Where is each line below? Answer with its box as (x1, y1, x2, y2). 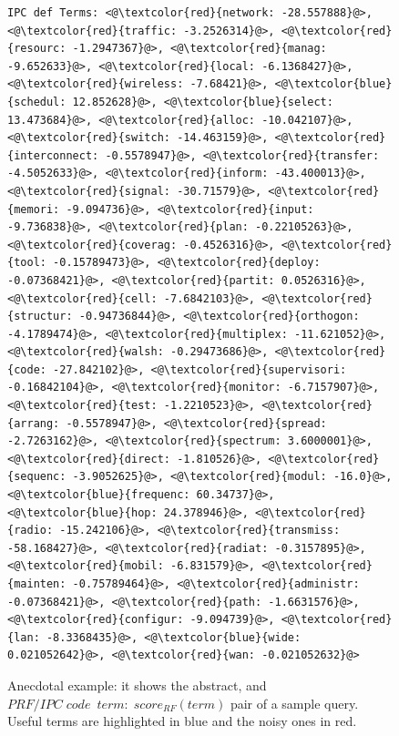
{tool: (7, 256, 46, 270)
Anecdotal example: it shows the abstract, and (7, 675, 267, 694)
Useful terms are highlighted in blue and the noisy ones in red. (7, 711, 357, 731)
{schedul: (7, 95, 66, 108)
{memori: (7, 202, 60, 216)
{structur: (7, 310, 73, 323)
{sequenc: (7, 470, 66, 484)
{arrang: (7, 416, 60, 430)
